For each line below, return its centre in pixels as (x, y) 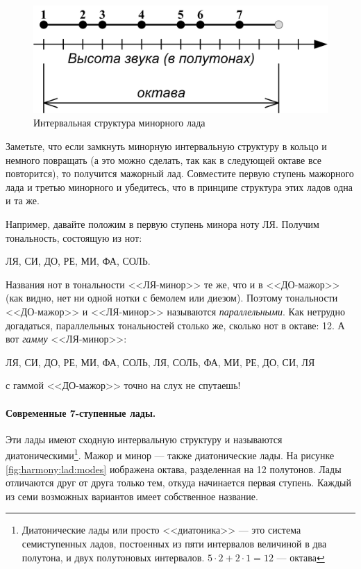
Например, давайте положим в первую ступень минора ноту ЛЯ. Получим (162, 224)
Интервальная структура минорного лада (119, 123)
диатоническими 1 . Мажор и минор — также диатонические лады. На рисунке (170, 454)
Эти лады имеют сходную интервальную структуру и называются (144, 439)
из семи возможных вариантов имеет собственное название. (132, 496)
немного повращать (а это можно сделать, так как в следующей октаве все (164, 159)
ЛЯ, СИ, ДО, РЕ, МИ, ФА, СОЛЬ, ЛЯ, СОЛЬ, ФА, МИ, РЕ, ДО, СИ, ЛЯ (160, 362)
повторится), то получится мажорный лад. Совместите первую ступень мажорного (180, 173)
